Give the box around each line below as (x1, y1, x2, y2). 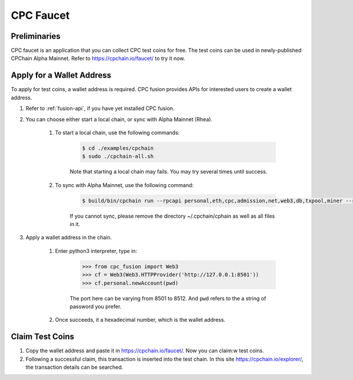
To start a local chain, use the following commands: (55, 129, 180, 136)
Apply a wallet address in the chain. (25, 234, 112, 241)
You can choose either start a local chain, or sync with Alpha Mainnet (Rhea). (25, 115, 213, 123)
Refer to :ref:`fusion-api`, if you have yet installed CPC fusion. (25, 105, 175, 112)
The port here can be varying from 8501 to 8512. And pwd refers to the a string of (69, 295, 267, 302)
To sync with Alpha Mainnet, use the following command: (55, 181, 194, 188)
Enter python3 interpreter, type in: (55, 247, 138, 254)
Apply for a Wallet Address (11, 71, 112, 81)
